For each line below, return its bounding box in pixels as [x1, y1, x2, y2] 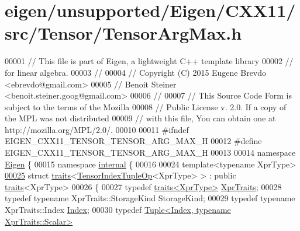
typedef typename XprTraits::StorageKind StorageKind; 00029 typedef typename [5, 192, 295, 204]
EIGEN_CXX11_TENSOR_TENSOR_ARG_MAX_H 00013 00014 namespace [5, 146, 296, 159]
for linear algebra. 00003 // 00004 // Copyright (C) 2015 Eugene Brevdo [5, 66, 267, 78]
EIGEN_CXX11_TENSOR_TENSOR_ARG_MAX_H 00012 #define [5, 135, 262, 147]
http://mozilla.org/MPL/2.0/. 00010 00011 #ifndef [5, 123, 189, 135]
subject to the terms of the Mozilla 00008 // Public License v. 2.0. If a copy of [5, 100, 287, 113]
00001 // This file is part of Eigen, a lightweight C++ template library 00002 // [5, 55, 294, 67]
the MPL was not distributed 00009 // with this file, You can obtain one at [5, 112, 276, 124]
